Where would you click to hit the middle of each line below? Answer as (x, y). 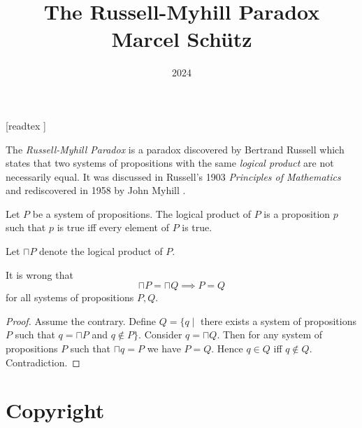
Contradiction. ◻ (43, 362)
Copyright (55, 410)
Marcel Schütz (182, 39)
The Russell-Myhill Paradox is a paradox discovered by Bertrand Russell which (175, 149)
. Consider (160, 334)
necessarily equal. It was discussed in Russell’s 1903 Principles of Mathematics (173, 176)
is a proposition (297, 213)
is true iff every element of (113, 227)
